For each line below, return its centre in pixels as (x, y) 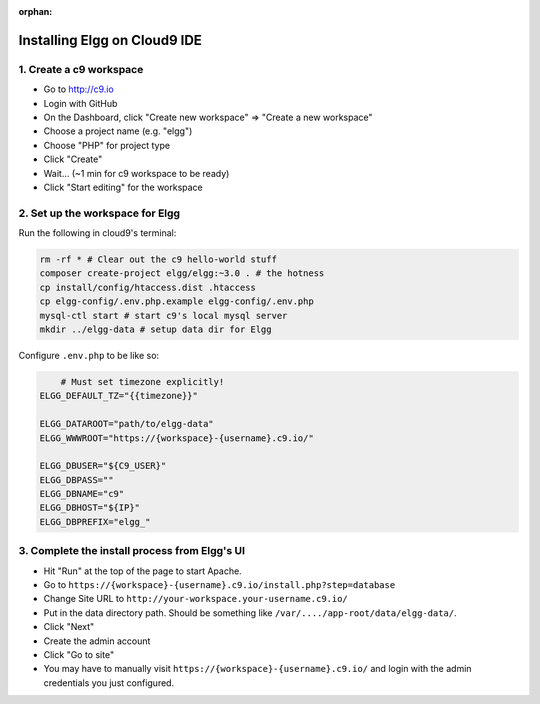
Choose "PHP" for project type (106, 145)
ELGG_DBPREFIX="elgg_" (95, 521)
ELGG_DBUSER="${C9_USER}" (103, 466)
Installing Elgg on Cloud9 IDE (110, 40)
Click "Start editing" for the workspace (123, 187)
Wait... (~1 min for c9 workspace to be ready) (136, 173)
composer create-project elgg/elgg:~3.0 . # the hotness (182, 273)
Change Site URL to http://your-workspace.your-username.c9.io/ (196, 599)
